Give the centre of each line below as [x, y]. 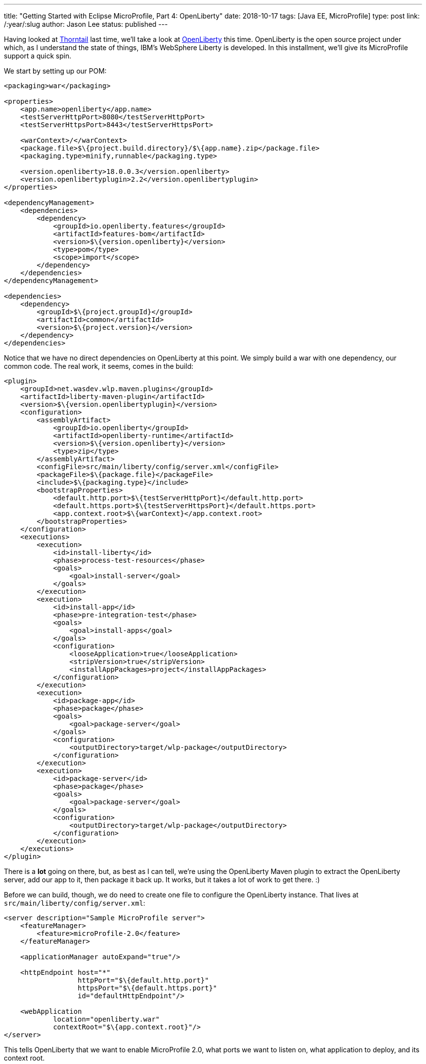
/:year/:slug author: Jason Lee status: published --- [86, 24]
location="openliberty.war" [106, 1019]
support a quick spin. [38, 56]
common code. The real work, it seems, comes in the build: [99, 366]
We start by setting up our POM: [55, 71]
